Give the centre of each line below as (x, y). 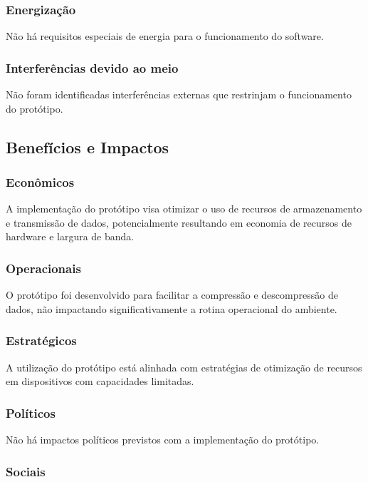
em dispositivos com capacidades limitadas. (100, 381)
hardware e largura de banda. (70, 236)
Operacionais (43, 268)
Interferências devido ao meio (92, 67)
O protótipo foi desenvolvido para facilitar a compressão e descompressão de (172, 295)
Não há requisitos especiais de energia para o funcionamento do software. (165, 36)
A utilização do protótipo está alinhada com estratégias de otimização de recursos (184, 367)
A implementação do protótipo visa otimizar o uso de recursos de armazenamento (184, 209)
